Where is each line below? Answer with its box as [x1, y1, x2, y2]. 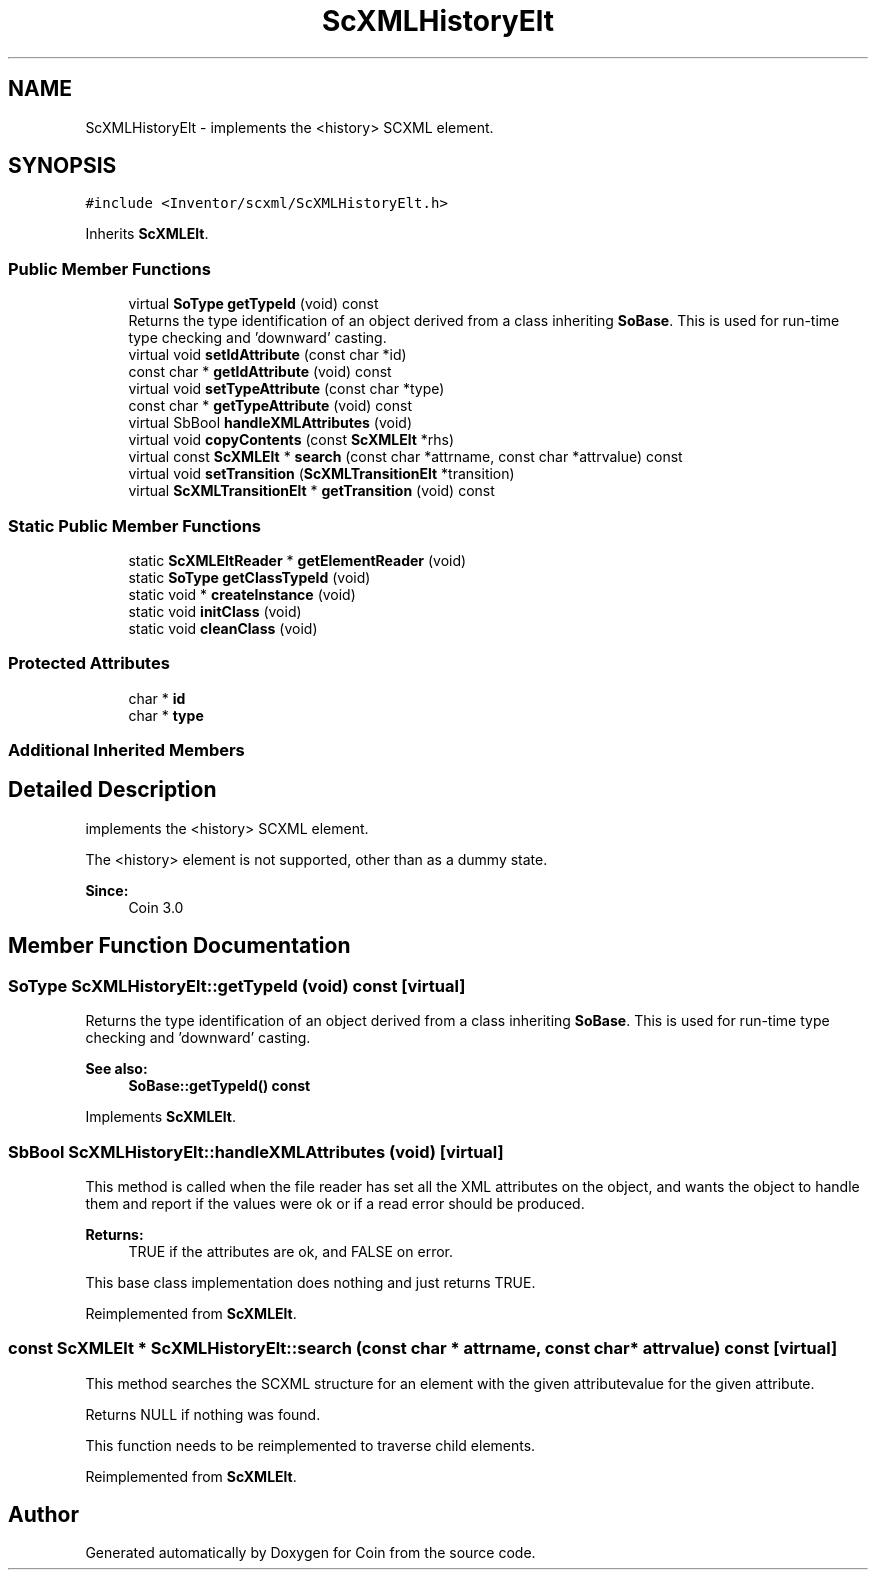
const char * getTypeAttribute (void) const [128, 397, 412, 415]
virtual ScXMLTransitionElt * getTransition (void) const [128, 482, 495, 500]
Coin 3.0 [128, 898, 184, 916]
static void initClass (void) [128, 602, 302, 620]
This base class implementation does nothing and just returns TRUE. [85, 1273, 536, 1291]
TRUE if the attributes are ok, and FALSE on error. [128, 1242, 453, 1260]
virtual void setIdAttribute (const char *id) [128, 346, 407, 364]
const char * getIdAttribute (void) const [128, 363, 392, 381]
